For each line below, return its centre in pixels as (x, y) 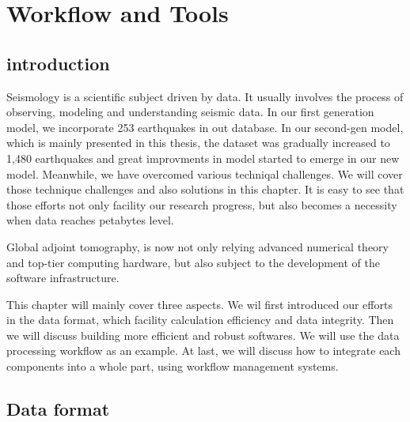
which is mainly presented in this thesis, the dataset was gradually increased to (198, 143)
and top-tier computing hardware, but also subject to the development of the (194, 262)
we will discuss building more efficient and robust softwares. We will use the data (203, 335)
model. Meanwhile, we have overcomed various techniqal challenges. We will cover (205, 173)
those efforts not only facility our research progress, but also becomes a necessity (202, 204)
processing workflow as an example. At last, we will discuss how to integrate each (203, 350)
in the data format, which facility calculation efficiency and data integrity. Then (200, 320)
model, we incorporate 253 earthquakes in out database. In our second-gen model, (205, 127)
